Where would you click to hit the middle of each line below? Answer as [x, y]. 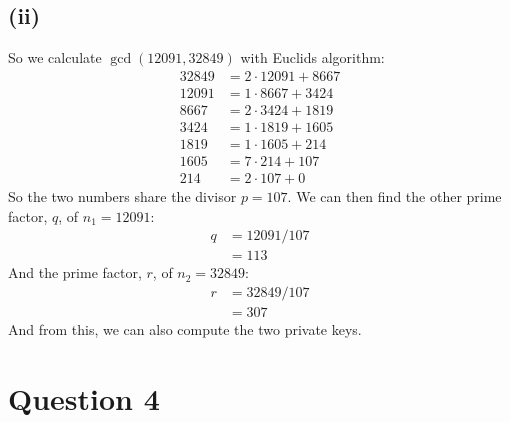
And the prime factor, [75, 272]
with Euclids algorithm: [312, 57]
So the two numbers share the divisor [122, 196]
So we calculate [55, 57]
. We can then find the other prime [394, 196]
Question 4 [84, 397]
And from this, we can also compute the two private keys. [185, 328]
